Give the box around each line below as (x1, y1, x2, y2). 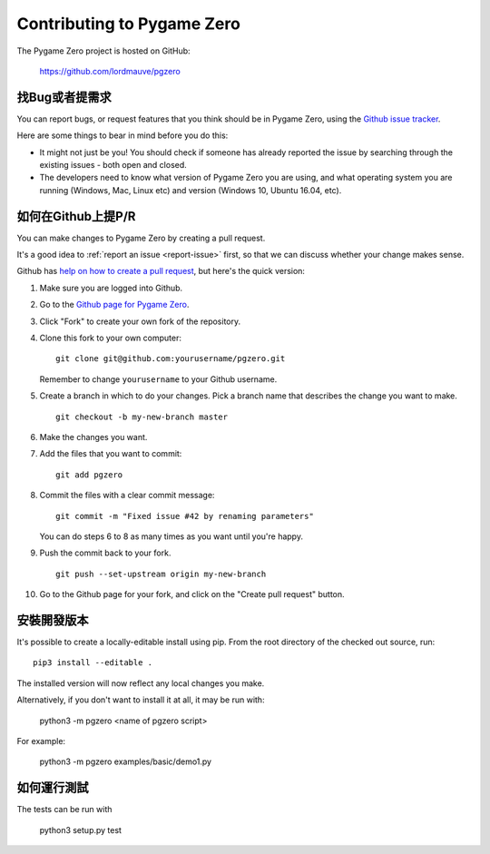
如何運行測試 (16, 780, 89, 796)
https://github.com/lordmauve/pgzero (39, 65, 181, 76)
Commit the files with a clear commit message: (39, 490, 215, 501)
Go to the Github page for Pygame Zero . (39, 299, 190, 310)
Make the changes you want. (39, 432, 148, 442)
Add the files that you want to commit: (39, 448, 182, 459)
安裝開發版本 (16, 613, 89, 628)
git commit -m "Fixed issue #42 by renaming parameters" (55, 511, 315, 521)
